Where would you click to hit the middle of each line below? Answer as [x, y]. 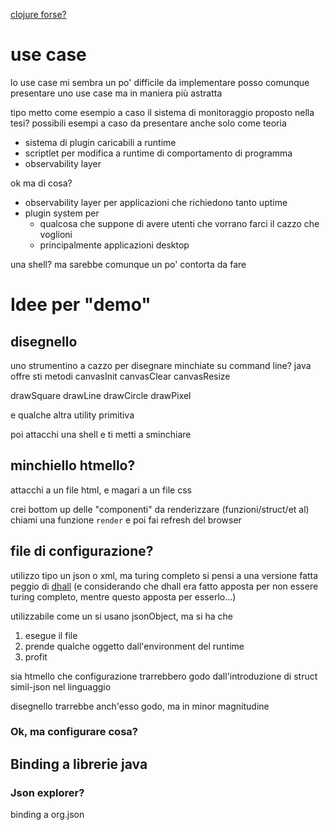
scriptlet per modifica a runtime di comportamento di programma [158, 153]
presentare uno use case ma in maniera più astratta [116, 93]
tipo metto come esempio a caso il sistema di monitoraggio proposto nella [162, 112]
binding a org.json [47, 815]
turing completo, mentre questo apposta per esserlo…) [123, 596]
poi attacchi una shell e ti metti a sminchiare [101, 434]
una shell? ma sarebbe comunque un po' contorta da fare [128, 264]
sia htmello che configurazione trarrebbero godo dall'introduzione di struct [164, 676]
